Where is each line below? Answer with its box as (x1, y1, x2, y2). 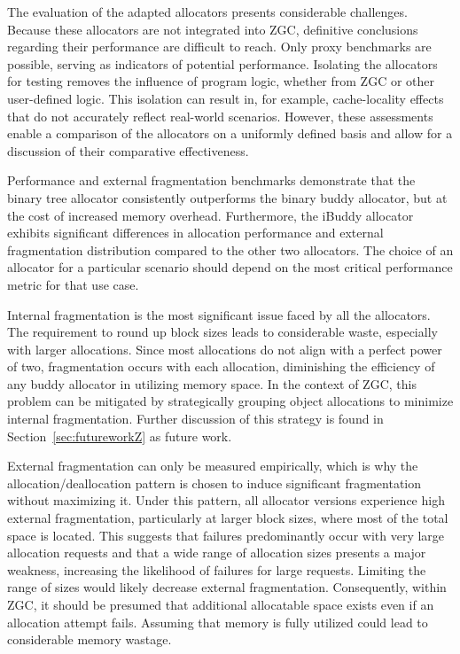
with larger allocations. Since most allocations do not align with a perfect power (7, 339, 442, 358)
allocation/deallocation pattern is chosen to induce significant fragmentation (7, 473, 422, 492)
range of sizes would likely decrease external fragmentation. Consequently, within (7, 578, 447, 596)
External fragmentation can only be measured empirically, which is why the (7, 456, 418, 475)
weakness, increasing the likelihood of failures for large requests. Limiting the (7, 560, 426, 579)
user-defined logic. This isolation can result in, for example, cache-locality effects (7, 89, 444, 107)
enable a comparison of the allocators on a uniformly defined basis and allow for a (7, 124, 453, 143)
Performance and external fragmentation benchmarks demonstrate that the (7, 171, 416, 190)
